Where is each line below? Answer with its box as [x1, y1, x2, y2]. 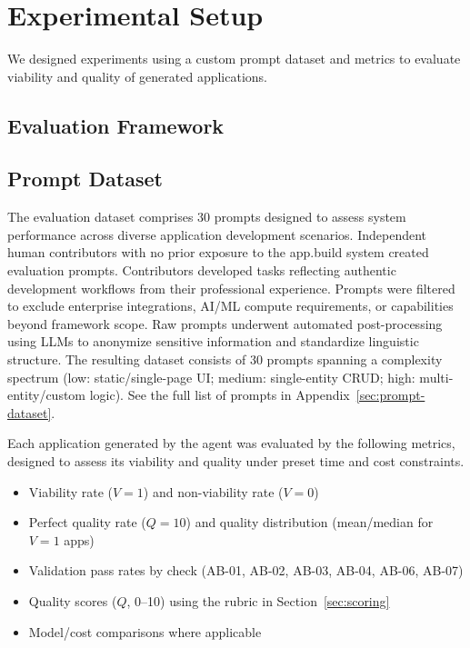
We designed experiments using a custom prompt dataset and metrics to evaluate [7, 49, 461, 68]
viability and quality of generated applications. [7, 66, 268, 85]
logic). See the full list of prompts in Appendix [89, 385, 350, 404]
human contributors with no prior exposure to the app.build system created [7, 243, 429, 262]
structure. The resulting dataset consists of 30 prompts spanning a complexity [7, 350, 443, 369]
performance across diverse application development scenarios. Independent [7, 224, 427, 244]
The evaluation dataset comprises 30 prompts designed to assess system [7, 207, 406, 226]
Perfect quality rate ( [28, 513, 146, 532]
